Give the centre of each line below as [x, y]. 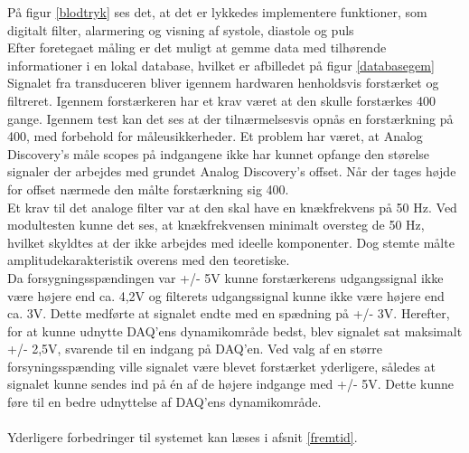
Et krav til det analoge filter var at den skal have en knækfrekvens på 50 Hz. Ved [232, 207]
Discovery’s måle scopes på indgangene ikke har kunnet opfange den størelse [219, 153]
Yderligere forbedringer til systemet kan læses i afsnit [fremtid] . [183, 437]
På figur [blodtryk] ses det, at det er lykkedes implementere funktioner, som [217, 12]
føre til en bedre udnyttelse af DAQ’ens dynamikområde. [164, 402]
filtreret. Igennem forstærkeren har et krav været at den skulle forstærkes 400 [221, 100]
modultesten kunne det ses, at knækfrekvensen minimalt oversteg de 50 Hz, [216, 225]
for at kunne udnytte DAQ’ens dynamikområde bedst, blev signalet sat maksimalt [235, 330]
